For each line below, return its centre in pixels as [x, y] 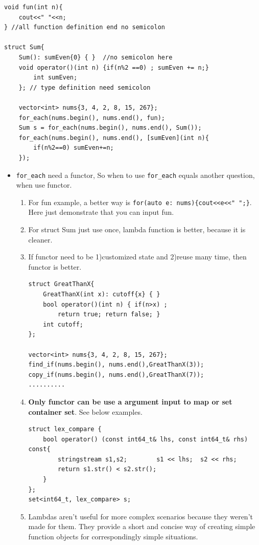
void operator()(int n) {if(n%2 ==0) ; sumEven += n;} [114, 67]
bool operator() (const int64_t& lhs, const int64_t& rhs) [146, 439]
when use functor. [44, 185]
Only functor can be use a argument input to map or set [130, 401]
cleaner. [40, 239]
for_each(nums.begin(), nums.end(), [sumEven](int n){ [114, 138]
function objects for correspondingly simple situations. [113, 537]
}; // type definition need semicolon [85, 87]
